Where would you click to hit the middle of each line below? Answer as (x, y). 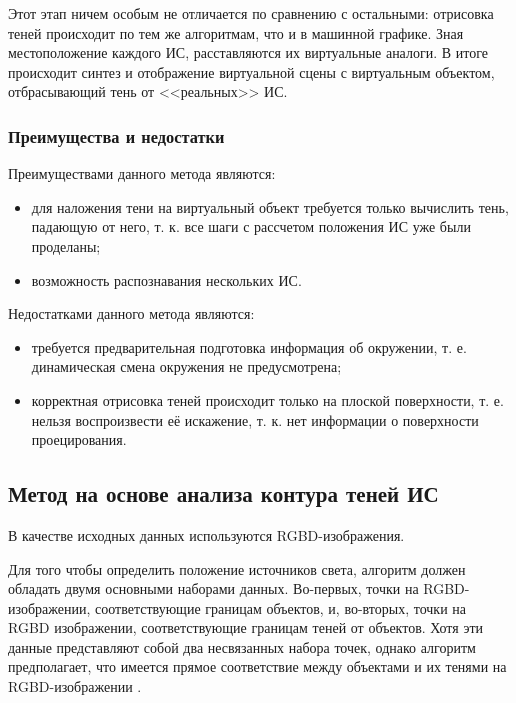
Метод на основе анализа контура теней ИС (223, 493)
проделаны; (66, 245)
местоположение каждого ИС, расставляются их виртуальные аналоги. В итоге (248, 52)
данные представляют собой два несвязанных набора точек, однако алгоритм (242, 646)
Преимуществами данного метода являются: (142, 173)
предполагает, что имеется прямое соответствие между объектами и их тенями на (257, 666)
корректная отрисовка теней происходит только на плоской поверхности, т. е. (267, 399)
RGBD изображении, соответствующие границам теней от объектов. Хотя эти (246, 627)
